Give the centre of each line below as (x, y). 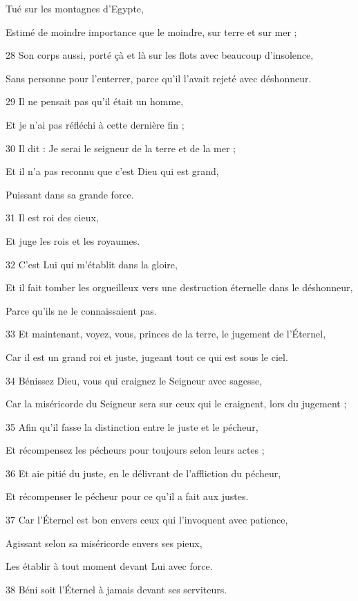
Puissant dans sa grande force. (70, 194)
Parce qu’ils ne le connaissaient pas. (81, 310)
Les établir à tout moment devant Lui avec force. (109, 566)
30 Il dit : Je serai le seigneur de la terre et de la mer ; (121, 148)
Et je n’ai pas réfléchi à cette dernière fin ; (95, 124)
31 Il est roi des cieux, (52, 218)
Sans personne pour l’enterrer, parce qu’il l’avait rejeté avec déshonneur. (159, 78)
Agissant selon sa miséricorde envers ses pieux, (104, 543)
